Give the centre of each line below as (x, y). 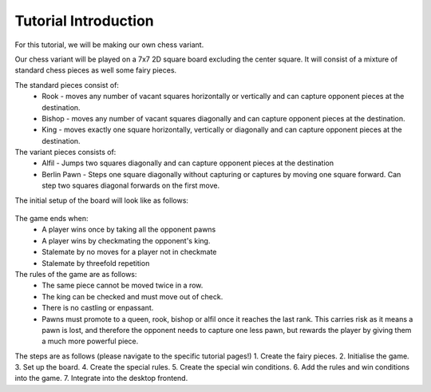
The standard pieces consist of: (67, 85)
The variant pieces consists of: (65, 152)
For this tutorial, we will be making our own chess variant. (109, 45)
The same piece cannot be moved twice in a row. (123, 285)
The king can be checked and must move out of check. (132, 296)
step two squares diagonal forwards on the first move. (131, 186)
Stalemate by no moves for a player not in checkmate (129, 252)
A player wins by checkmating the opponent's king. (126, 240)
